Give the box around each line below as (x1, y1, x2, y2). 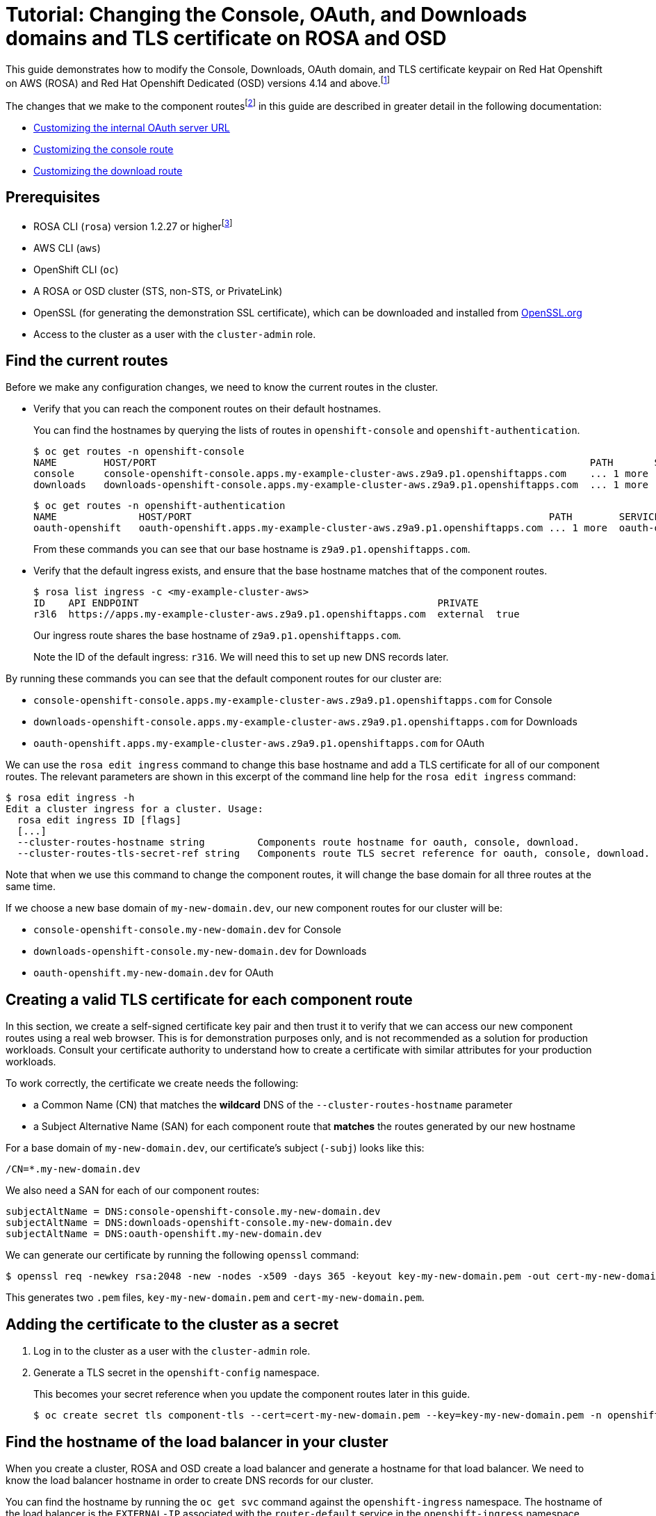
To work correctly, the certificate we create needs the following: (6, 1077, 299, 1090)
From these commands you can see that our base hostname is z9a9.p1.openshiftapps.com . (33, 543, 470, 556)
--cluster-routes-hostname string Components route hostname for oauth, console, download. (17, 837, 580, 848)
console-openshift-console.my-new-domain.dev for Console (33, 924, 341, 936)
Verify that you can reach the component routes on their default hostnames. (33, 403, 382, 415)
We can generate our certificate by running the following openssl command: (6, 1249, 359, 1261)
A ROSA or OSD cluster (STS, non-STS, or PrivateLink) (33, 284, 283, 297)
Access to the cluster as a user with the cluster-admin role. (33, 328, 316, 340)
